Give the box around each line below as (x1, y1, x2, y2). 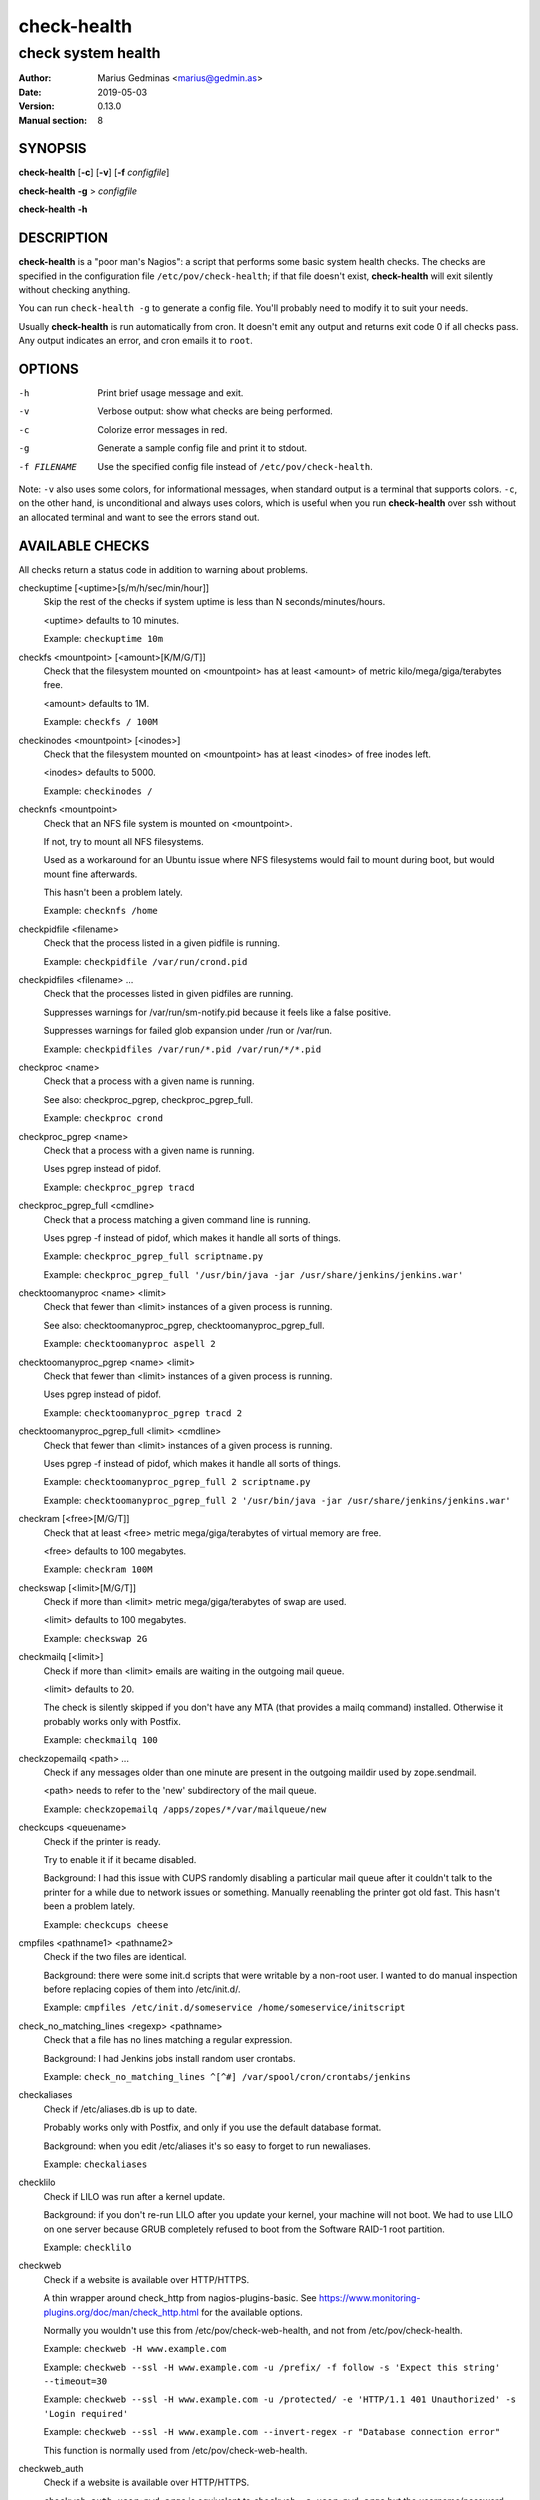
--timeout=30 (43, 2376, 108, 2387)
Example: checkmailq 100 (43, 1734, 159, 1746)
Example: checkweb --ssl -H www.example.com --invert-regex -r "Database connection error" (43, 2426, 501, 2438)
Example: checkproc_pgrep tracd (43, 1181, 195, 1193)
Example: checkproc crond (43, 1112, 164, 1124)
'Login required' (43, 2408, 129, 2419)
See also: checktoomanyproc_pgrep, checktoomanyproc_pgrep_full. (43, 1319, 325, 1331)
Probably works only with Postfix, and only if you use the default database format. (43, 2121, 382, 2134)
